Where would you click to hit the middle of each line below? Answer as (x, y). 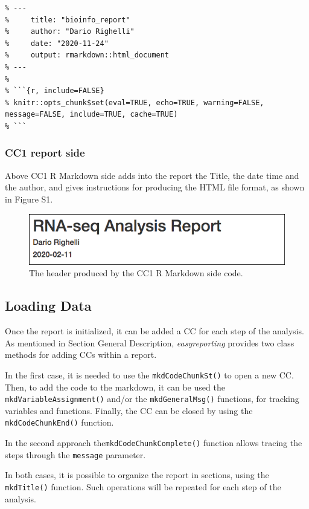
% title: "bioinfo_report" (68, 20)
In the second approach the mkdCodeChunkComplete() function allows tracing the (154, 443)
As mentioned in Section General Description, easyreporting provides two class (150, 342)
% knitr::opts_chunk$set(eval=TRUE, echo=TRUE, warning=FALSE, (135, 102)
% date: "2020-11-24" (57, 43)
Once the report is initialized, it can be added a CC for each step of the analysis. (154, 331)
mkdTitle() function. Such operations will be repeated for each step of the (143, 487)
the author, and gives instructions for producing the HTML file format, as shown (155, 187)
